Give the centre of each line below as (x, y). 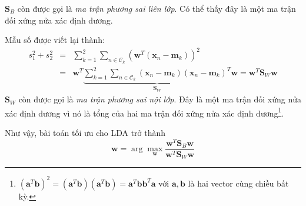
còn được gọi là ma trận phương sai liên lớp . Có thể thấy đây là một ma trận (157, 8)
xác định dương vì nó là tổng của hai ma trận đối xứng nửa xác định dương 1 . (144, 112)
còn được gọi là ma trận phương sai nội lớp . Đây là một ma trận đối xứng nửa (160, 99)
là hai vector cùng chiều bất (238, 183)
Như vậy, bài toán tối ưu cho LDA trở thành (85, 132)
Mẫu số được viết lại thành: (55, 40)
